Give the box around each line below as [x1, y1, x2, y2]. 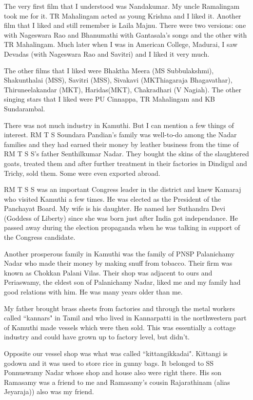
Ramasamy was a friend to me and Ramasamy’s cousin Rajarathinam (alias [4, 377, 230, 387]
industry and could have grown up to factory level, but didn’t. [4, 332, 190, 342]
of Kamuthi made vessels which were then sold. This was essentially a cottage [4, 322, 236, 332]
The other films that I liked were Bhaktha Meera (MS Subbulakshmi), [4, 65, 214, 75]
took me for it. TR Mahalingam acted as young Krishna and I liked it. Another [4, 10, 241, 21]
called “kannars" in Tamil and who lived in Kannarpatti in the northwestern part [4, 313, 247, 323]
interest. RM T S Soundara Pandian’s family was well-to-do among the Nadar [4, 129, 237, 140]
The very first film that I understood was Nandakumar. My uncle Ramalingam [4, 1, 240, 11]
